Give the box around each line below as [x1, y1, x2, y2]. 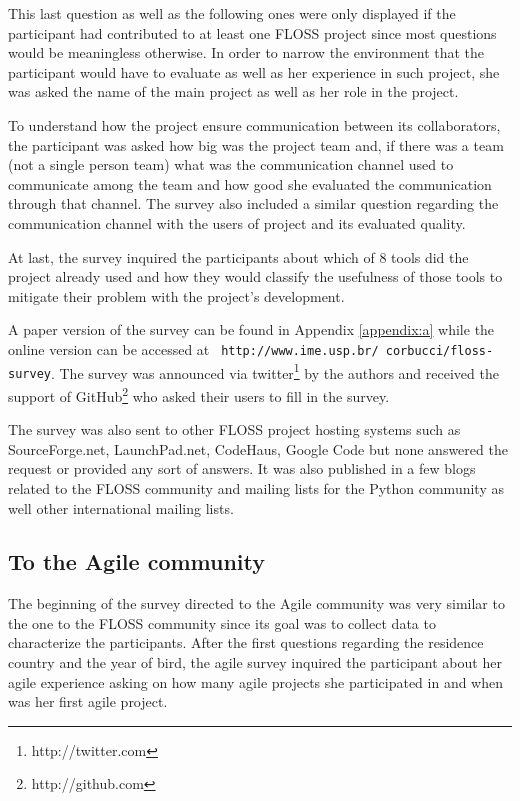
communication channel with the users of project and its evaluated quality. [8, 212, 466, 233]
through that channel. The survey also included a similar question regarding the [8, 193, 499, 214]
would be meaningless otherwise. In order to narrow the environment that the [8, 42, 485, 63]
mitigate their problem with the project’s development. [8, 285, 345, 306]
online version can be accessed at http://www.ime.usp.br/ [8, 338, 379, 359]
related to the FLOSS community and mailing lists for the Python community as [8, 477, 504, 498]
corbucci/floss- [385, 343, 494, 358]
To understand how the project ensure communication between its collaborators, [8, 114, 501, 135]
